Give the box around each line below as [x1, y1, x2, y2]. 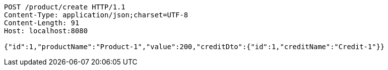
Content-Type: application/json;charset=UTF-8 [4, 11, 188, 19]
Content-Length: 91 [4, 19, 79, 27]
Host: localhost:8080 [4, 27, 88, 35]
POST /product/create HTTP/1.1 [4, 3, 126, 11]
